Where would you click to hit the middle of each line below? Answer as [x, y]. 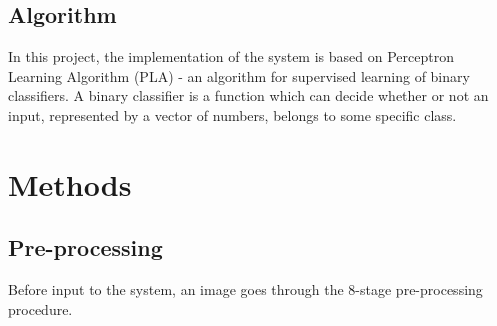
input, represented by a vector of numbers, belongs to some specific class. [232, 114]
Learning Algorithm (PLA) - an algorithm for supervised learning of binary [239, 75]
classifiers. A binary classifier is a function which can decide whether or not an [248, 95]
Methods [70, 183]
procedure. [40, 308]
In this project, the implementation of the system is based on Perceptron [231, 56]
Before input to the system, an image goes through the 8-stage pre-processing [245, 289]
